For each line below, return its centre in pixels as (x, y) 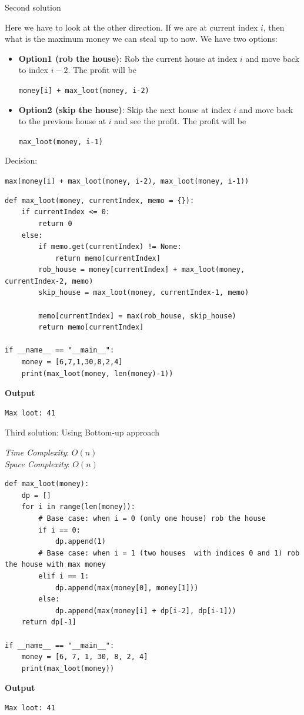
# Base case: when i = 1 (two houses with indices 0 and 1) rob (169, 553)
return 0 (55, 223)
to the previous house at (62, 121)
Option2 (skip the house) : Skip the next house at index (125, 109)
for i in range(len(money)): (78, 507)
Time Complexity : (37, 452)
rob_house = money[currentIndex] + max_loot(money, (142, 270)
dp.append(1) (80, 542)
